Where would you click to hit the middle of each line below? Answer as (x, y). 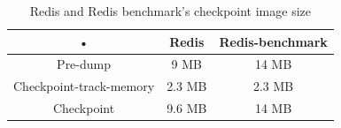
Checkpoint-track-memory (84, 86)
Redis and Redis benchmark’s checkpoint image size (170, 11)
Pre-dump (84, 64)
